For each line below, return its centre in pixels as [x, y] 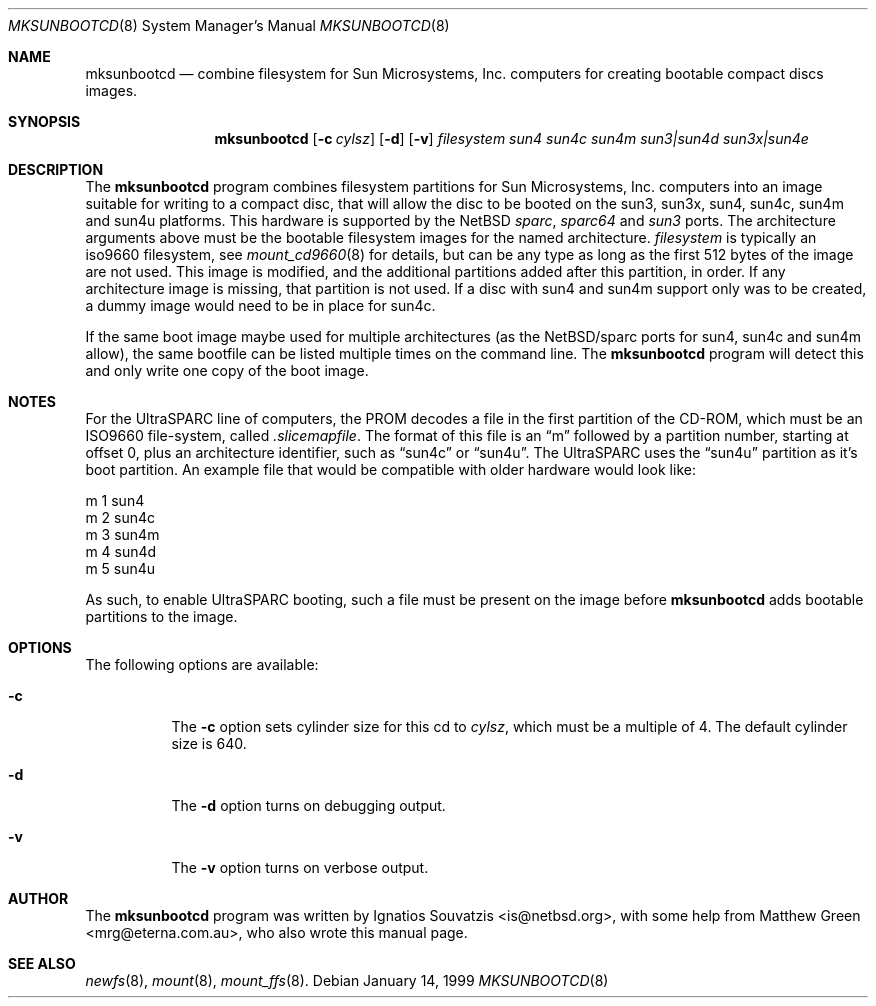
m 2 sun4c [120, 517]
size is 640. [209, 743]
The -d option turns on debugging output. [308, 805]
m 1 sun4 [115, 500]
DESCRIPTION [56, 169]
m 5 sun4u [120, 568]
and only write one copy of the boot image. [227, 370]
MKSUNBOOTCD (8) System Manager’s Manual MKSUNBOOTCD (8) [229, 25]
